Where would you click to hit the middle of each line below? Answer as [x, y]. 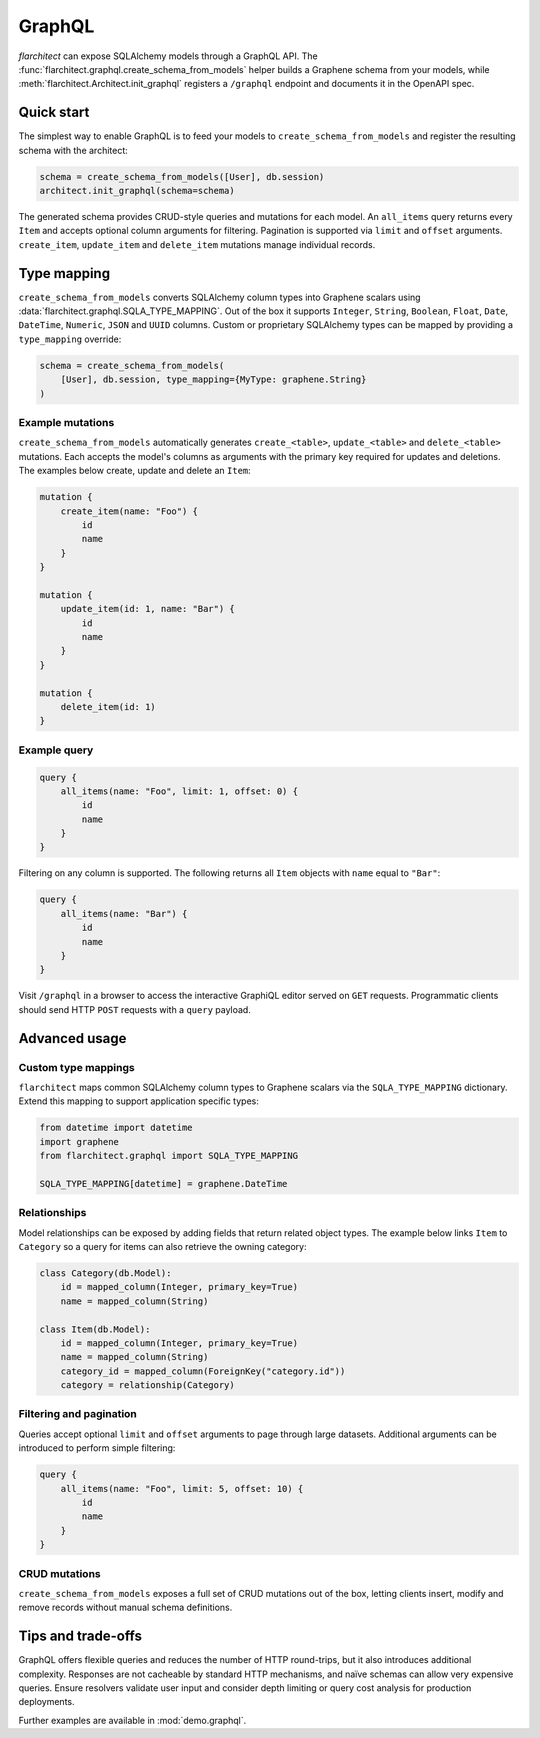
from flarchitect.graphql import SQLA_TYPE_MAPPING [169, 1156]
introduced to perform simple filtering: [97, 1448]
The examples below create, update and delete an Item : [135, 471]
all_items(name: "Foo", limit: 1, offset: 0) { [179, 791]
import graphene [79, 1141]
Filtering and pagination [77, 1414]
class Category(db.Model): [105, 1273]
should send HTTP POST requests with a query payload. [135, 1009]
